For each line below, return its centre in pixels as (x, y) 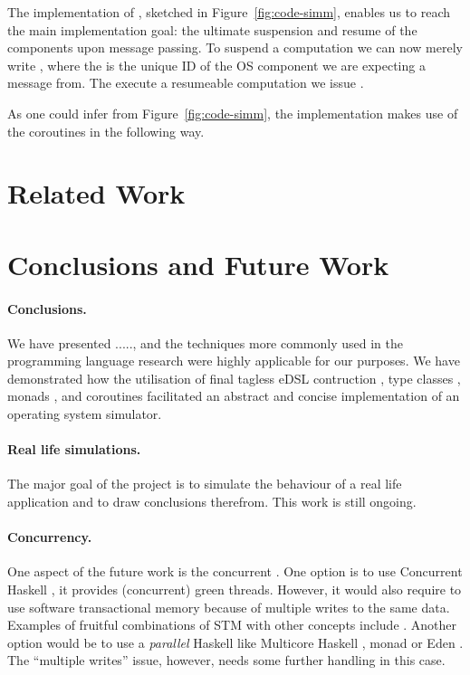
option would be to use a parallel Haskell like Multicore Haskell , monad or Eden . (235, 642)
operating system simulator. (85, 414)
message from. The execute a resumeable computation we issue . (186, 83)
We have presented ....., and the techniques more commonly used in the (206, 342)
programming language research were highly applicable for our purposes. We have (234, 361)
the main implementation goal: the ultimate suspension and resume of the (212, 29)
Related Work (96, 193)
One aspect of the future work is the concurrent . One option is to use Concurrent (235, 571)
